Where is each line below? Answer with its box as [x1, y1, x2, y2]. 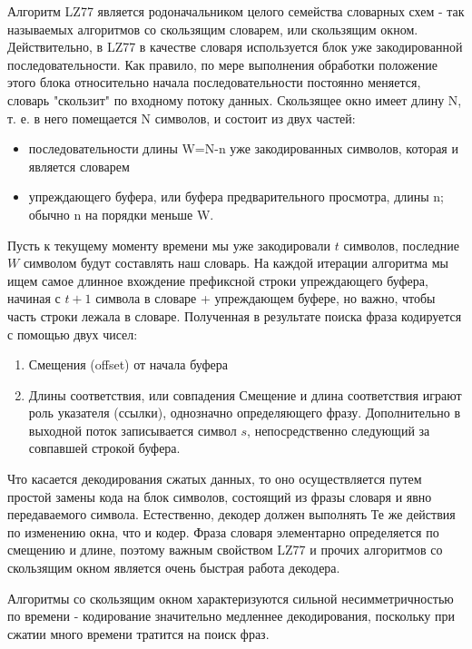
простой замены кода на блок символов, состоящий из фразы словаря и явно [7, 487, 432, 506]
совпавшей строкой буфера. [28, 438, 181, 457]
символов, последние [343, 235, 459, 254]
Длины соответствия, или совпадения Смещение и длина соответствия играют [28, 385, 462, 404]
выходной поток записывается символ [28, 420, 237, 439]
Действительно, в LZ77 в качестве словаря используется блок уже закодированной [7, 37, 463, 56]
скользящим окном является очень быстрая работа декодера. [7, 558, 340, 577]
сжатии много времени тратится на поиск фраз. [7, 624, 270, 643]
